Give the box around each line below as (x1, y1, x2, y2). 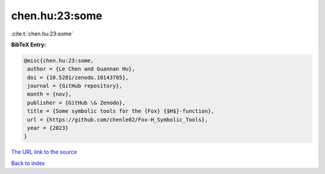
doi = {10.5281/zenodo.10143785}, (27, 74, 129, 81)
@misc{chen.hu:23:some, (23, 57, 94, 64)
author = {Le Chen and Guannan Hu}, (27, 66, 135, 72)
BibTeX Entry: (11, 41, 46, 48)
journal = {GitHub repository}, (27, 82, 123, 90)
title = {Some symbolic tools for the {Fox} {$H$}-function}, (27, 108, 215, 114)
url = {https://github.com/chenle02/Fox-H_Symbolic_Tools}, (27, 116, 208, 123)
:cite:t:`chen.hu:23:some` (11, 30, 73, 37)
